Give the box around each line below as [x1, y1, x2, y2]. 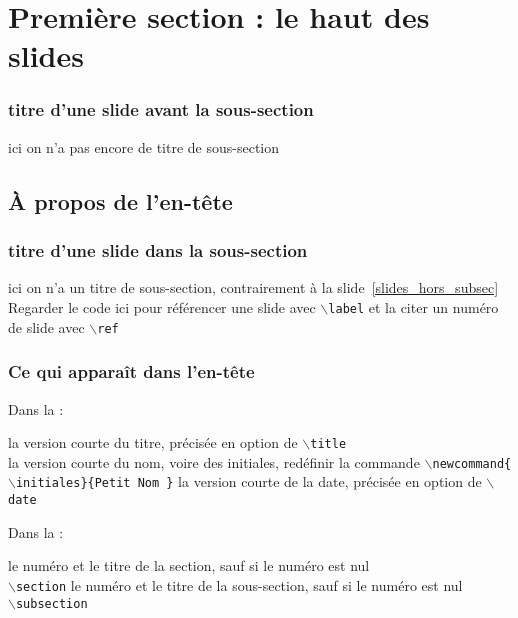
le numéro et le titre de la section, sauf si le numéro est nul [8, 555, 370, 576]
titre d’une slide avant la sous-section [8, 97, 314, 122]
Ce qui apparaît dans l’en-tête [8, 359, 255, 384]
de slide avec [8, 316, 85, 337]
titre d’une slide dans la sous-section [8, 238, 308, 263]
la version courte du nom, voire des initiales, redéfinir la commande [8, 451, 420, 472]
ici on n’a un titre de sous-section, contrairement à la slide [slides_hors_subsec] [8, 277, 499, 298]
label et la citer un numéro [328, 296, 499, 317]
